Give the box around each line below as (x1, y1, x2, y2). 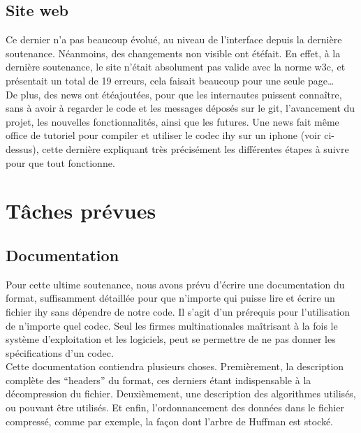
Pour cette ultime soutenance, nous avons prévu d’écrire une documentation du (6, 277, 345, 291)
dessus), (6, 141, 39, 156)
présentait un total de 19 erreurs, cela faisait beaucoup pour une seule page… (6, 73, 334, 87)
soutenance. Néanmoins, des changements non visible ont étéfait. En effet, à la (6, 45, 341, 60)
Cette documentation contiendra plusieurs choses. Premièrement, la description (6, 359, 344, 374)
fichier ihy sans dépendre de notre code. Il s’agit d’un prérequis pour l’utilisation (6, 304, 351, 318)
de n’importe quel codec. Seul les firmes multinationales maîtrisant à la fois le (6, 318, 338, 332)
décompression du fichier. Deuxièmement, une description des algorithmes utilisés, (6, 386, 356, 401)
